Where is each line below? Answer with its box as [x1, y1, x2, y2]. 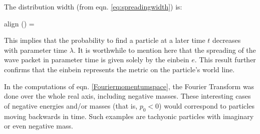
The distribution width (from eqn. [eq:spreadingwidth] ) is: [4, 1, 182, 11]
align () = [4, 18, 35, 28]
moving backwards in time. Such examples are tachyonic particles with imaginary [4, 111, 254, 121]
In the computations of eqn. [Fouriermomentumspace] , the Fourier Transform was [4, 81, 254, 91]
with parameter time [4, 44, 68, 55]
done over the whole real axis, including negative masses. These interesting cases [4, 91, 251, 101]
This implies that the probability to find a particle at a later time [4, 35, 205, 45]
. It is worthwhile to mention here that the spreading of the [73, 44, 256, 55]
